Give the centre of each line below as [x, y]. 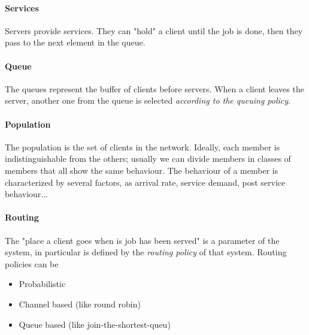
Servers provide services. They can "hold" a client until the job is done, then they [154, 30]
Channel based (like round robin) [80, 304]
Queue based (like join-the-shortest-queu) [95, 324]
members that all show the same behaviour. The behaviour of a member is [142, 170]
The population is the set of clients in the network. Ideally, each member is [143, 147]
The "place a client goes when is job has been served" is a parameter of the [142, 240]
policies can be [32, 263]
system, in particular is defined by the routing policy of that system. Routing [146, 252]
